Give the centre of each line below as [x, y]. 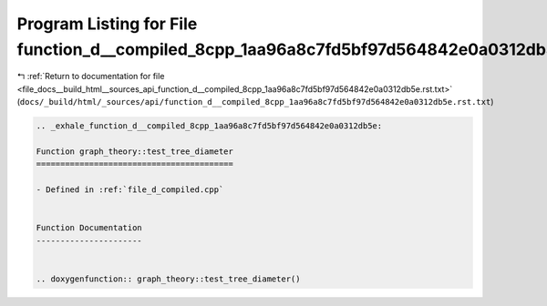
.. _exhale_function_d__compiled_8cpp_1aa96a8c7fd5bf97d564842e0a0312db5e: [209, 126]
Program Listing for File [107, 24]
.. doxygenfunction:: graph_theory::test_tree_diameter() [168, 279]
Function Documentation [89, 228]
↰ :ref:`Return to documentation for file [91, 76]
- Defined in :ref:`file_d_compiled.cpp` [130, 190]
